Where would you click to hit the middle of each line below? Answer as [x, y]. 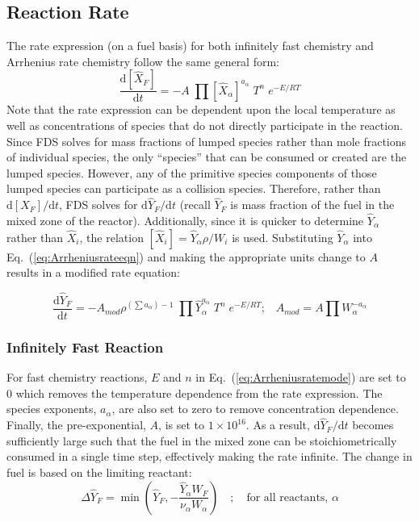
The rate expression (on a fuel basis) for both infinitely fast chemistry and [190, 46]
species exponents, [52, 409]
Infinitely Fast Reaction [85, 347]
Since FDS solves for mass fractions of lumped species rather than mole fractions [207, 141]
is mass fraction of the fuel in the [312, 205]
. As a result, [278, 425]
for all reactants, [287, 497]
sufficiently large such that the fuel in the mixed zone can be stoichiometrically [202, 440]
